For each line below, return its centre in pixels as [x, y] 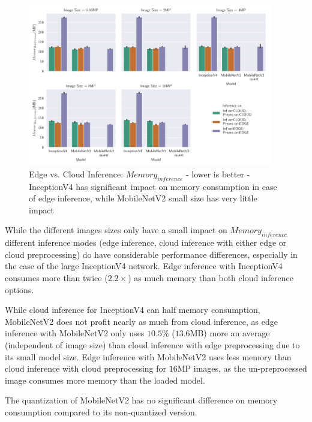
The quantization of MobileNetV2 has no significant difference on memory [141, 400]
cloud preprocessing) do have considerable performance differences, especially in [151, 254]
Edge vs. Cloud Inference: [76, 174]
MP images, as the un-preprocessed [242, 368]
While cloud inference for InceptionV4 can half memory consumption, [133, 310]
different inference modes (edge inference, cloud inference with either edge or [146, 242]
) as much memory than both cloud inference [211, 278]
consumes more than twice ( [56, 278]
